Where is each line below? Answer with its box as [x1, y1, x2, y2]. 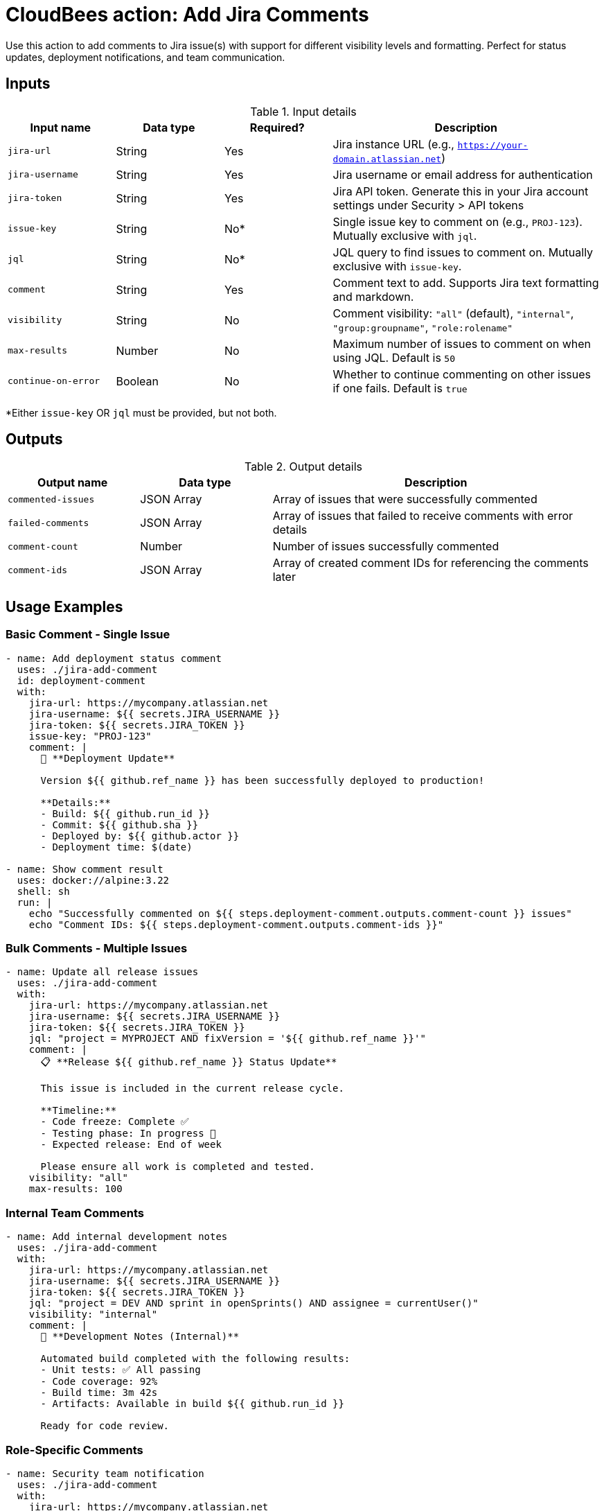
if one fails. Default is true [332, 381, 468, 395]
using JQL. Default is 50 [332, 350, 455, 365]
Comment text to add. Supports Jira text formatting [332, 275, 599, 290]
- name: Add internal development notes [6, 1231, 228, 1243]
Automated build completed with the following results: [40, 1353, 350, 1365]
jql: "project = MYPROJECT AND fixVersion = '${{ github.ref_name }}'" [28, 1033, 426, 1045]
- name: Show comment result [6, 863, 163, 875]
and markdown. [332, 289, 414, 304]
